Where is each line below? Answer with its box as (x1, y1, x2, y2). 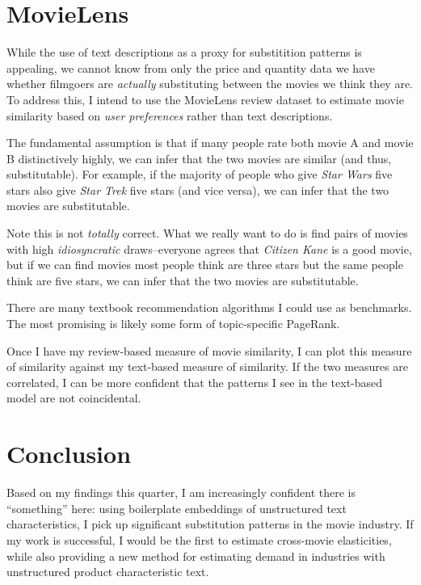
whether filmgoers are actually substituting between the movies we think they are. (6, 75, 414, 92)
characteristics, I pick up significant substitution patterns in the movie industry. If (6, 516, 414, 532)
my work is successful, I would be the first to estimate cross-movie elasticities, (6, 531, 392, 548)
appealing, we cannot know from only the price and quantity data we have (6, 59, 375, 76)
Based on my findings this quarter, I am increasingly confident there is (6, 484, 356, 501)
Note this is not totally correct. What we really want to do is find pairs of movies (6, 225, 408, 242)
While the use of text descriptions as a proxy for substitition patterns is (6, 44, 362, 61)
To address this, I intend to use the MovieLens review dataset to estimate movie (6, 90, 404, 107)
